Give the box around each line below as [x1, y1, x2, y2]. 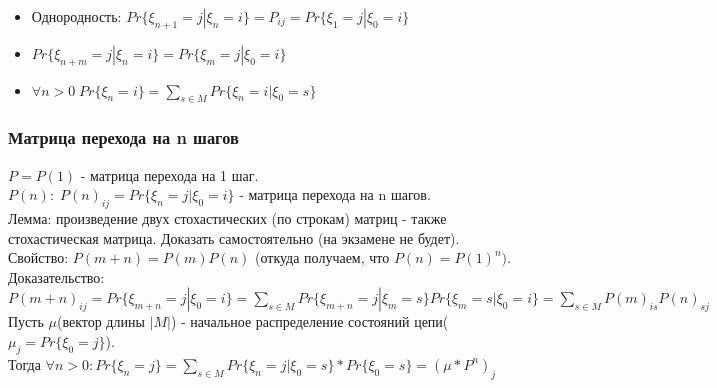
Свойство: [8, 247, 69, 268]
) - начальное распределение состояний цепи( [170, 311, 449, 332]
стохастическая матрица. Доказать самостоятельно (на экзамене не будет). [8, 227, 460, 248]
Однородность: [31, 6, 122, 26]
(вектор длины [56, 311, 145, 332]
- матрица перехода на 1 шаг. [80, 164, 259, 185]
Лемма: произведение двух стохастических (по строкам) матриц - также [8, 208, 447, 228]
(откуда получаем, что [255, 247, 390, 268]
